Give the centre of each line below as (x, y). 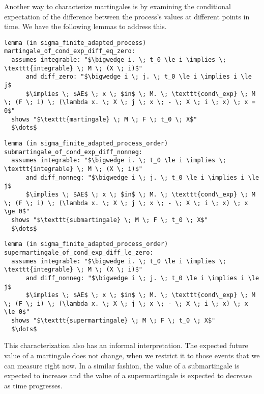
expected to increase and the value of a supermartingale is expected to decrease (128, 375)
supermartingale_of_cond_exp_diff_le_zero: (79, 252)
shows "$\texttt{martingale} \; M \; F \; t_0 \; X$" (104, 119)
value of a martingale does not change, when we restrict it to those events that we (132, 355)
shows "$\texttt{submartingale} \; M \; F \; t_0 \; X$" (110, 220)
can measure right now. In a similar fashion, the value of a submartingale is (122, 365)
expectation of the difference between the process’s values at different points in (127, 16)
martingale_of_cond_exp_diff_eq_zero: (70, 51)
